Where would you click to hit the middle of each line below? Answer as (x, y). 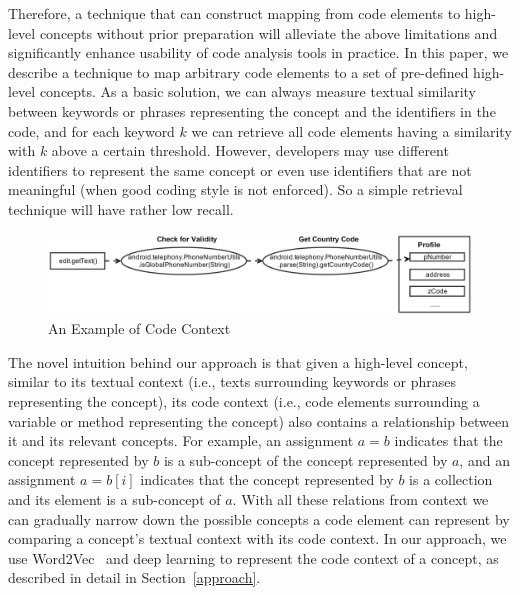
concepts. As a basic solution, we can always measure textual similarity (257, 91)
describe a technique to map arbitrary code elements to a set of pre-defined (238, 71)
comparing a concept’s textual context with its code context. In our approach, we (257, 538)
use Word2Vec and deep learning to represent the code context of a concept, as (253, 557)
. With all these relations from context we (360, 499)
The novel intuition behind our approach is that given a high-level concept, (238, 361)
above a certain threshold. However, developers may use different (250, 150)
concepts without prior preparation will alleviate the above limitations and (268, 32)
